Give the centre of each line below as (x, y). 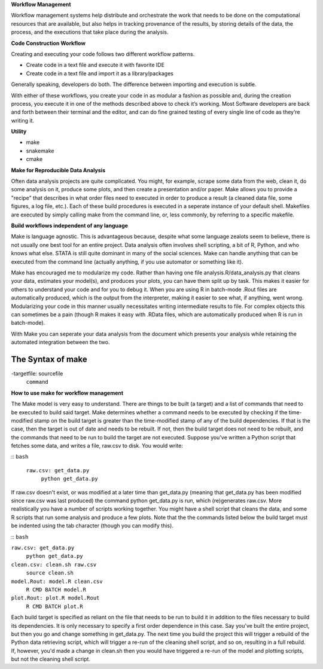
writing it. (23, 120)
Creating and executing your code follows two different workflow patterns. (103, 54)
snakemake (40, 151)
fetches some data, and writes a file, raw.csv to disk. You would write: (97, 446)
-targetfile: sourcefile (37, 373)
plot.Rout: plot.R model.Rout (55, 598)
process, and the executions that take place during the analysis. (90, 32)
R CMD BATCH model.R (56, 589)
